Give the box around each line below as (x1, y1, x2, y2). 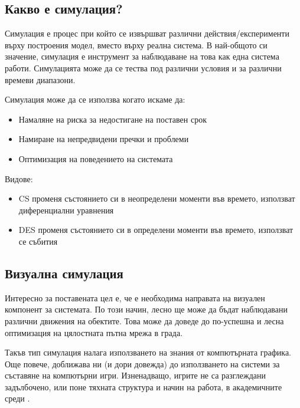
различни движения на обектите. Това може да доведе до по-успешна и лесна (5, 314, 284, 327)
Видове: (5, 172, 33, 185)
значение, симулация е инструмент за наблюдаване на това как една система (5, 50, 279, 62)
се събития (18, 235, 58, 247)
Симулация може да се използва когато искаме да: (5, 93, 185, 106)
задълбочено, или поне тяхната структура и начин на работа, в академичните (5, 380, 282, 393)
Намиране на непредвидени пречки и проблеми (18, 133, 189, 145)
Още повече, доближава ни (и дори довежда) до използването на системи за (5, 357, 280, 370)
